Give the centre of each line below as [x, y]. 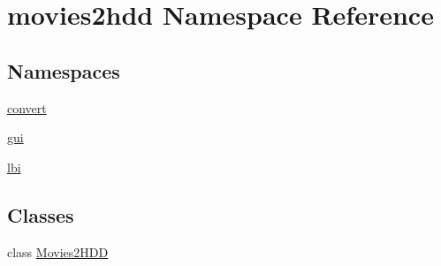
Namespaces [64, 70]
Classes [41, 214]
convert [27, 107]
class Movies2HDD [58, 251]
